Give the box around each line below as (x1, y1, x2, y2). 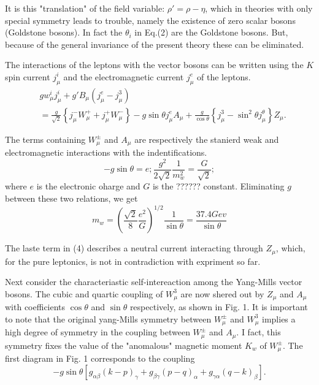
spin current (5, 70, 50, 83)
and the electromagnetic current (63, 70, 184, 83)
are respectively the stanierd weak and (134, 132, 279, 145)
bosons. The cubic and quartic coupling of (5, 287, 163, 300)
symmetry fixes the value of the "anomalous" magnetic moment (5, 338, 242, 351)
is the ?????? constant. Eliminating (152, 180, 285, 192)
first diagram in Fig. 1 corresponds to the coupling (5, 352, 195, 365)
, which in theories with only (205, 2, 313, 14)
